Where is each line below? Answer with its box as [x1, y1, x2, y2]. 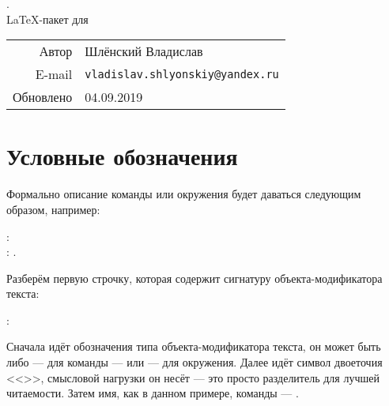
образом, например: [6, 201, 100, 217]
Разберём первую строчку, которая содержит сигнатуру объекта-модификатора [6, 269, 383, 286]
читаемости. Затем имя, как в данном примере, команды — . [6, 385, 299, 401]
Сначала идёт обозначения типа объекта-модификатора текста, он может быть [6, 338, 381, 355]
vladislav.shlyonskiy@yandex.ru [85, 67, 279, 81]
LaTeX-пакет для [6, 10, 89, 27]
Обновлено [13, 88, 73, 107]
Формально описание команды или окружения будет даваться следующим [6, 186, 361, 202]
